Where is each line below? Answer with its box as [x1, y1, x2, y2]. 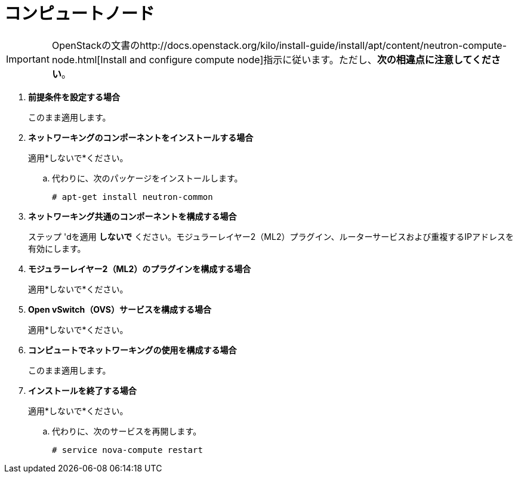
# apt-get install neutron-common [52, 192, 213, 202]
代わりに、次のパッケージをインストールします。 [52, 172, 243, 183]
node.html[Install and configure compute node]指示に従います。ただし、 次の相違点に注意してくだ [51, 53, 491, 66]
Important [6, 53, 50, 65]
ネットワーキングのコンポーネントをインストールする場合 [28, 132, 254, 143]
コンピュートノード [4, 4, 155, 24]
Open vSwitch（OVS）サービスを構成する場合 [28, 304, 212, 314]
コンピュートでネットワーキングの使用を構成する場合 [28, 344, 237, 355]
